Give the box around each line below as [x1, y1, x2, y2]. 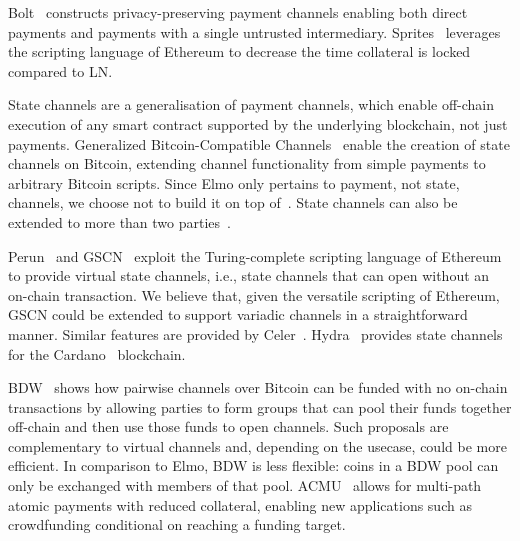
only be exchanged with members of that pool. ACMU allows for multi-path [8, 475, 482, 496]
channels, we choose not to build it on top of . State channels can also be [8, 192, 458, 213]
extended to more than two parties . [8, 211, 231, 232]
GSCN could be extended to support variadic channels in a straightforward [8, 304, 468, 325]
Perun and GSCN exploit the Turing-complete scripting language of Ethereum [8, 245, 502, 266]
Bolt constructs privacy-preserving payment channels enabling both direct [8, 2, 468, 22]
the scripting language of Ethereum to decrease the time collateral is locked [8, 41, 471, 62]
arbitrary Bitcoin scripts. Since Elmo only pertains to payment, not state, [8, 172, 460, 193]
